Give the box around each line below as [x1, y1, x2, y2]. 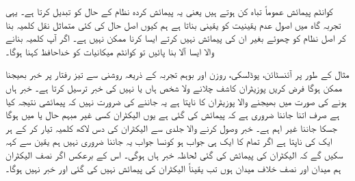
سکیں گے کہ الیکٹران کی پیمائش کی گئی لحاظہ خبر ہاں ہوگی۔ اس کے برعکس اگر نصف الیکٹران [5, 147, 343, 161]
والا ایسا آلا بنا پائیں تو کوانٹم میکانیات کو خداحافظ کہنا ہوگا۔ [5, 44, 214, 58]
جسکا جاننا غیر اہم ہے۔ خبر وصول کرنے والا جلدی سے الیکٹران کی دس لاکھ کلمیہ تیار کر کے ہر [5, 120, 338, 135]
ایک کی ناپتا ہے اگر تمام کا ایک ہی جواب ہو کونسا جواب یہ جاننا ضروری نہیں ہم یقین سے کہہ [5, 134, 332, 148]
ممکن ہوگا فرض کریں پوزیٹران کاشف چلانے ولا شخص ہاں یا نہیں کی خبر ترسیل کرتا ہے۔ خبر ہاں [5, 80, 343, 94]
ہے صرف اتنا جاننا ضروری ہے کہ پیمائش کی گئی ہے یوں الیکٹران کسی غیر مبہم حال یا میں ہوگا [5, 107, 340, 122]
